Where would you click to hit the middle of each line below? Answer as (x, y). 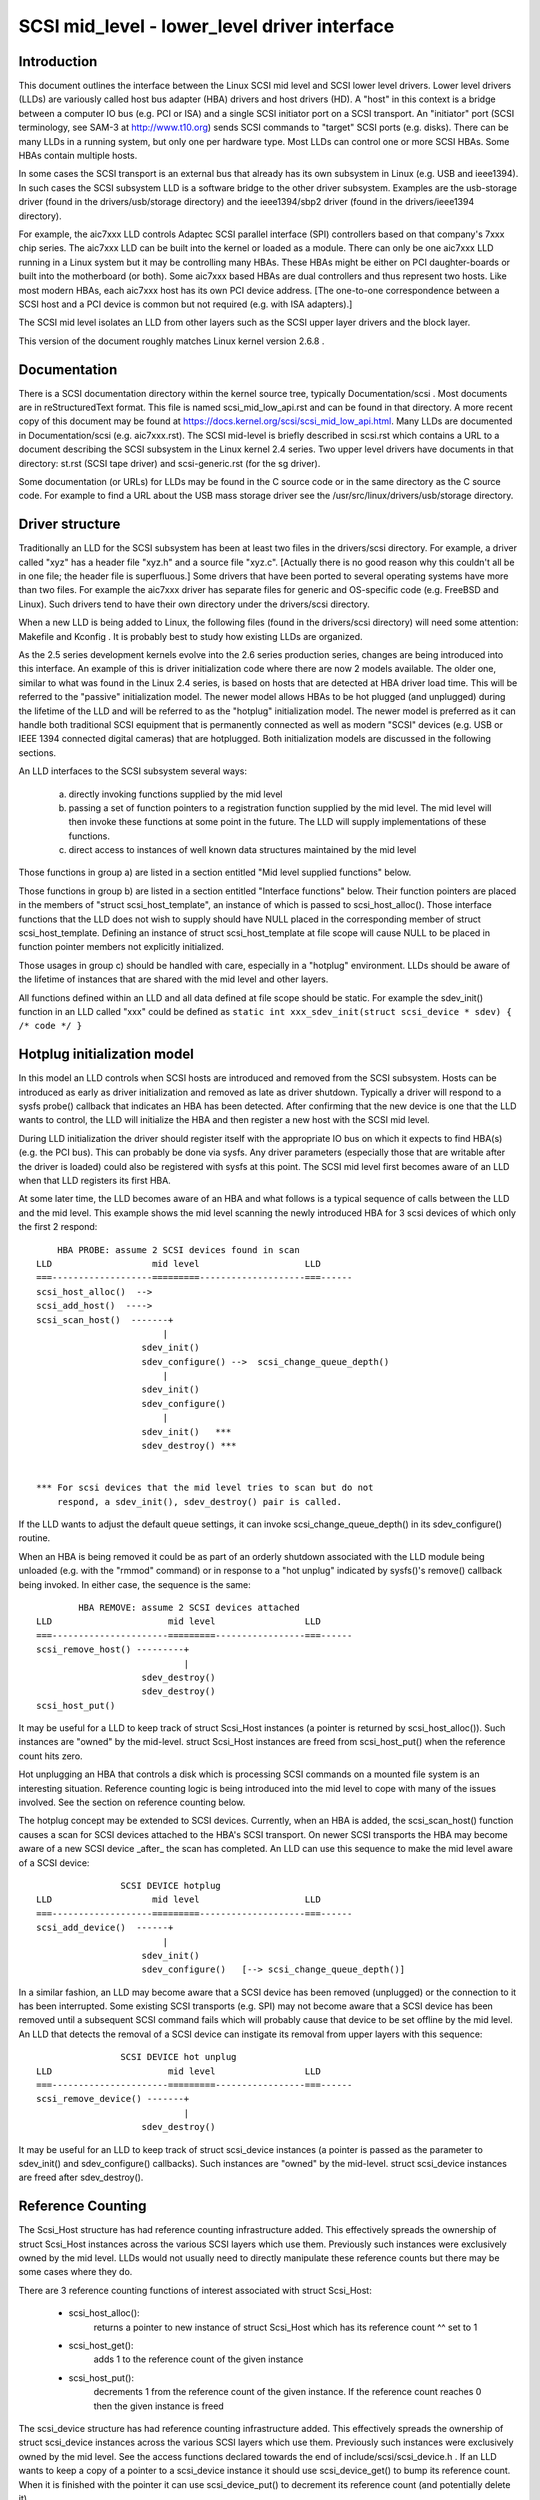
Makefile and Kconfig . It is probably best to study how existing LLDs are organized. (190, 636)
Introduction (58, 61)
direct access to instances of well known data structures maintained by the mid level (242, 850)
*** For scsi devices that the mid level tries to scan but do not (205, 1488)
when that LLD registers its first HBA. (95, 1180)
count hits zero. (51, 1756)
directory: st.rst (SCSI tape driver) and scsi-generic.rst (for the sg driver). (169, 463)
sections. (37, 752)
